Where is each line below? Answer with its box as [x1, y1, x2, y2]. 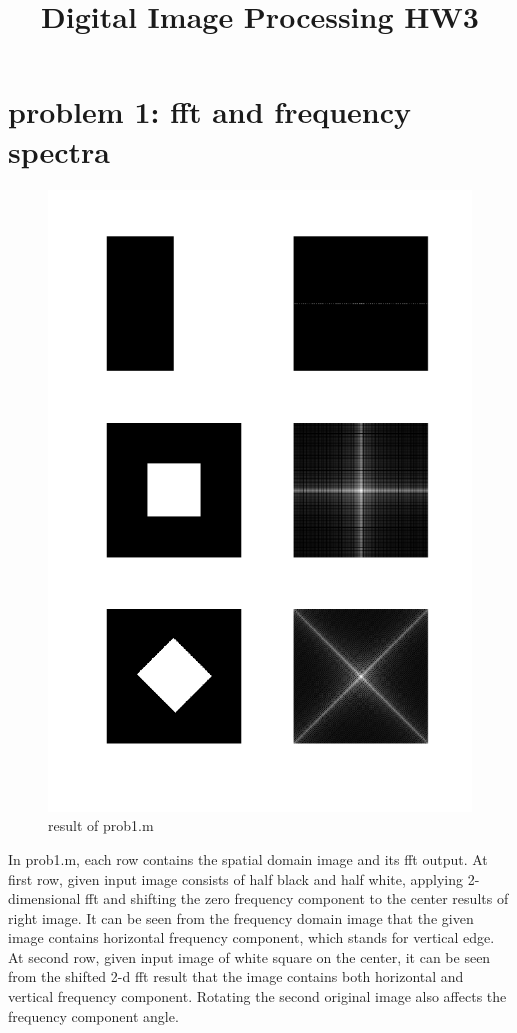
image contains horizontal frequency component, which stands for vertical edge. [8, 927, 495, 948]
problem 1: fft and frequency [8, 91, 412, 132]
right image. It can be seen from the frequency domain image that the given [8, 907, 474, 928]
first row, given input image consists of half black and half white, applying [8, 868, 464, 889]
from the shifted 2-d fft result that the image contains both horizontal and [8, 966, 464, 987]
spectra [8, 130, 111, 171]
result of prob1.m [48, 815, 154, 836]
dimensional [8, 888, 81, 909]
